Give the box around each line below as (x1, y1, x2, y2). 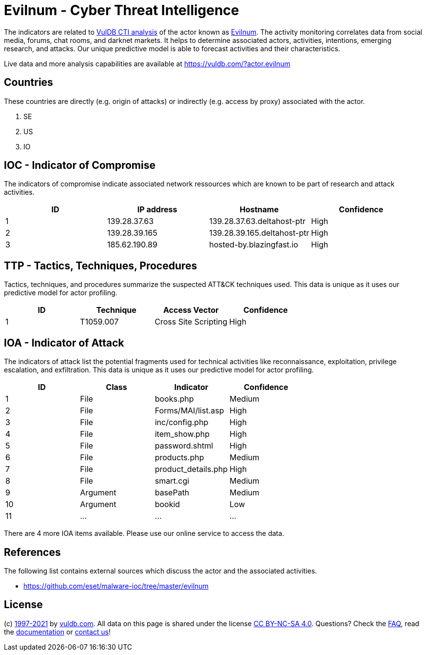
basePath (155, 488, 190, 498)
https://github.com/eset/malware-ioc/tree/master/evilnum (23, 581, 209, 590)
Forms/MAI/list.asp (155, 406, 224, 416)
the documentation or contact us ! (4, 627, 111, 636)
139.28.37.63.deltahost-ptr (209, 216, 306, 226)
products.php (155, 452, 204, 463)
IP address (137, 205, 177, 215)
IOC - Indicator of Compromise (4, 159, 155, 172)
